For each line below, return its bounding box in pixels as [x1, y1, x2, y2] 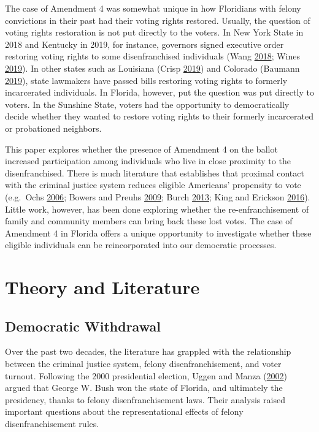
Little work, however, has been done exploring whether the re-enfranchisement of [5, 202, 309, 215]
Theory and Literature [5, 275, 200, 300]
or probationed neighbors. [5, 121, 102, 134]
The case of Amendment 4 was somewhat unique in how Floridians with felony [5, 2, 301, 14]
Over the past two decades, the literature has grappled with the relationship [5, 345, 291, 358]
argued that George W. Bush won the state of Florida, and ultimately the [5, 381, 283, 394]
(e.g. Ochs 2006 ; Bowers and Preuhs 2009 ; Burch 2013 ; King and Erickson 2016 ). [5, 190, 310, 203]
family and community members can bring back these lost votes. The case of [5, 214, 293, 227]
